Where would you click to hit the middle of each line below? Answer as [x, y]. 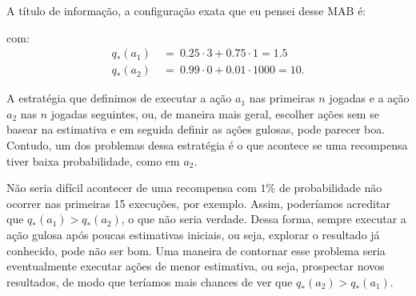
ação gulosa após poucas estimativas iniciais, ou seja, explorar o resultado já [193, 234]
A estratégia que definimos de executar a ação [119, 98]
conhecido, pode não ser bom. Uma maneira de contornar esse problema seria [196, 250]
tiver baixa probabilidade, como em [93, 160]
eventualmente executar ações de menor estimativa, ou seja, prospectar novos [196, 266]
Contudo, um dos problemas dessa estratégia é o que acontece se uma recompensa [207, 145]
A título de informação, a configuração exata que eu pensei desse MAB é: [186, 10]
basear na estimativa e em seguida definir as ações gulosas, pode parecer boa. [196, 129]
